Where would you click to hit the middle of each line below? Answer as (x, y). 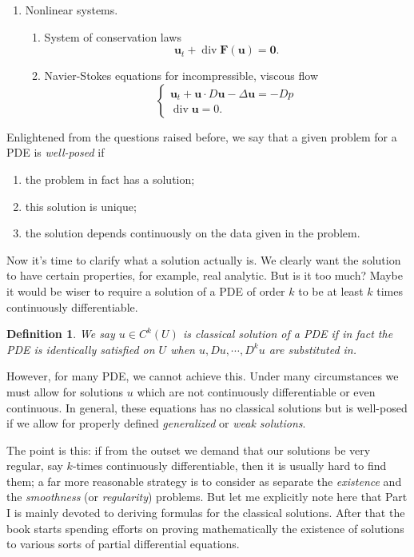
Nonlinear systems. (72, 10)
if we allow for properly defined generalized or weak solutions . (156, 423)
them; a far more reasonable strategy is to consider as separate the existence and (204, 481)
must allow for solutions (65, 391)
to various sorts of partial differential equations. (123, 544)
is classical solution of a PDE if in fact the (288, 334)
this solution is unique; (81, 206)
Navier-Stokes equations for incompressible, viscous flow (181, 76)
